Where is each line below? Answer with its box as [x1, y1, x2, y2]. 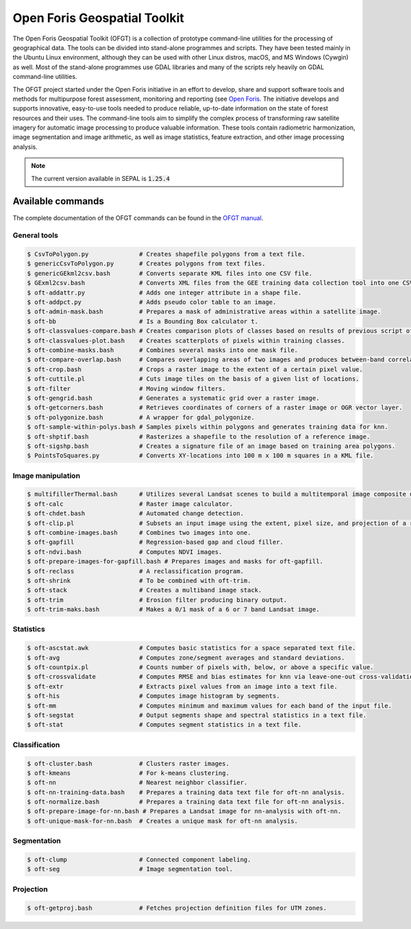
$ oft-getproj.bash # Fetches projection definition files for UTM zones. [27, 904, 327, 912]
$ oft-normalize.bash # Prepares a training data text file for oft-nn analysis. [27, 798, 345, 806]
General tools [12, 230, 58, 240]
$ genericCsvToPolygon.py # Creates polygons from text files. [27, 260, 266, 267]
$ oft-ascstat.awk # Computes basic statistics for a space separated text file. [27, 644, 356, 652]
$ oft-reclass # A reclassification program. [27, 567, 245, 575]
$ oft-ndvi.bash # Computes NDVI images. [27, 548, 223, 555]
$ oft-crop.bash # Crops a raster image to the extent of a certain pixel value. [27, 365, 363, 373]
